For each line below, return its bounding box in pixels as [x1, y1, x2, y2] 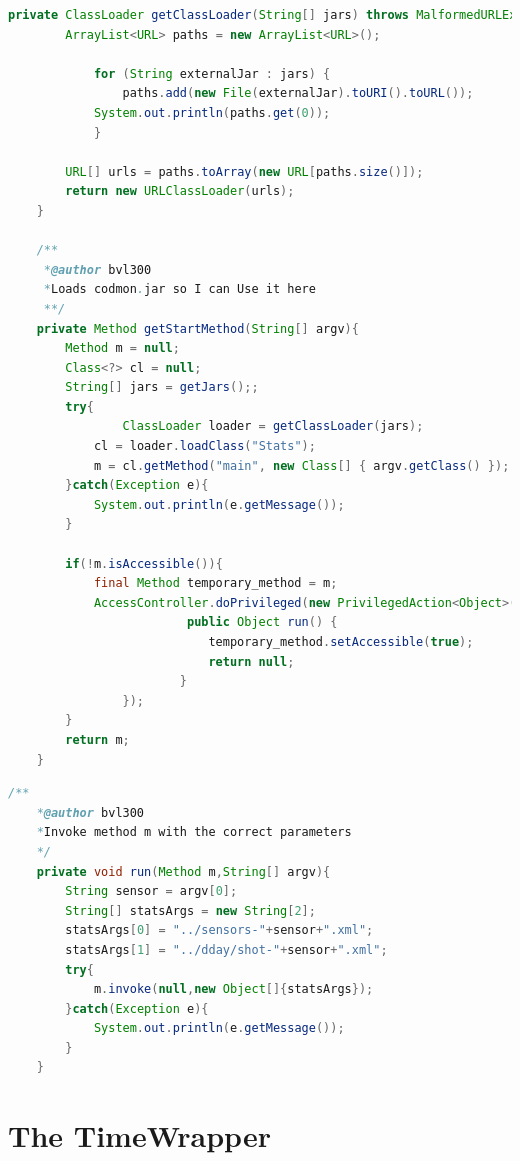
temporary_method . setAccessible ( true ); [208, 635, 474, 649]
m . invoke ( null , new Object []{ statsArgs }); [93, 982, 374, 997]
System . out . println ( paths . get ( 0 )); [93, 105, 331, 120]
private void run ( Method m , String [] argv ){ [36, 864, 331, 879]
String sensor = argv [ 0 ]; [65, 884, 238, 899]
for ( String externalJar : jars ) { [93, 66, 331, 81]
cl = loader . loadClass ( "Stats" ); [93, 439, 316, 454]
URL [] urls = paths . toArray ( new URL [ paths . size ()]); [65, 164, 424, 179]
